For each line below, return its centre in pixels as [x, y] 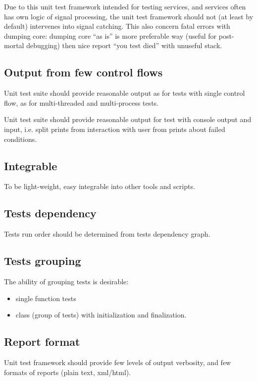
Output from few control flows [83, 72]
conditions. [21, 139]
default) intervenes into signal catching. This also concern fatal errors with [117, 26]
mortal [14, 45]
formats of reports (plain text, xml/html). [68, 372]
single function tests [46, 298]
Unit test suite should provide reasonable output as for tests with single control [125, 93]
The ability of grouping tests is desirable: [66, 281]
